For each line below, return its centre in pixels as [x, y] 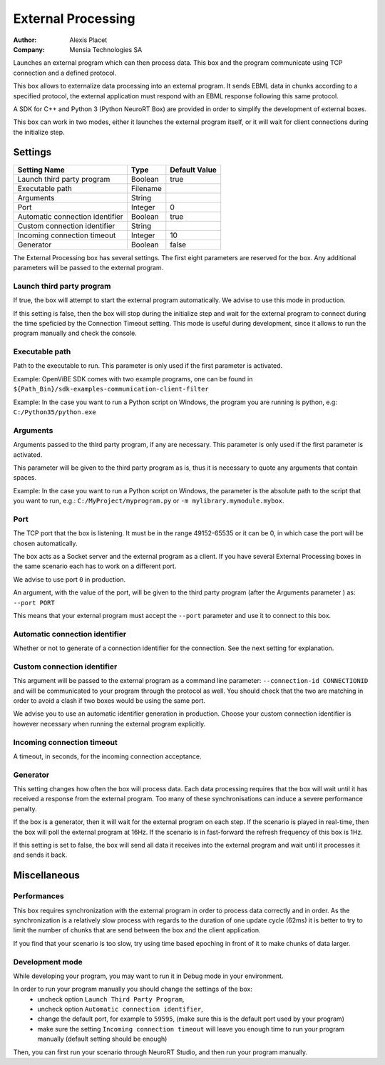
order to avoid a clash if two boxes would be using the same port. [109, 701]
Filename [146, 188]
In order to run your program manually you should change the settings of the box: [133, 989]
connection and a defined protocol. [65, 73]
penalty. [25, 808]
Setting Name [41, 170]
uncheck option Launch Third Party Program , [111, 999]
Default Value [194, 170]
